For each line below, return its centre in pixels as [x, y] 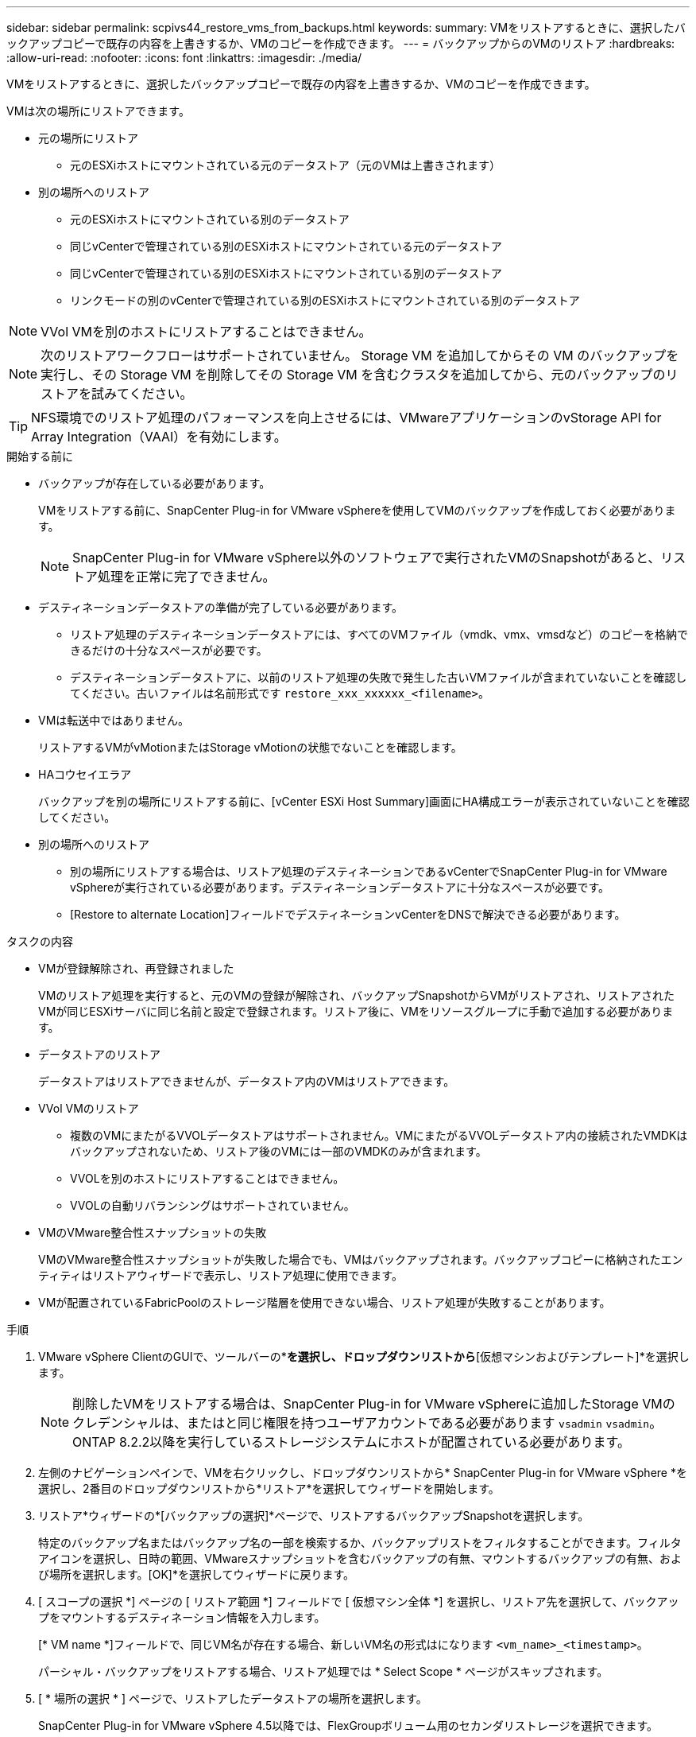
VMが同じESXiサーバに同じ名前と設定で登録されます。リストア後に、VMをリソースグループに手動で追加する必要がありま [356, 1011]
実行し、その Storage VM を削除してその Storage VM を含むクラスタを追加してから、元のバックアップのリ [360, 375]
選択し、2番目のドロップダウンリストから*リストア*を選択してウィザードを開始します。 [269, 1488]
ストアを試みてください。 [117, 394]
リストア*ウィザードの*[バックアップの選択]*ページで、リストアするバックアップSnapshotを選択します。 [314, 1516]
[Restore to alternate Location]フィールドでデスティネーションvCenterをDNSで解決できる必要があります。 [348, 914]
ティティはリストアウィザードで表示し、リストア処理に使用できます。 [220, 1275]
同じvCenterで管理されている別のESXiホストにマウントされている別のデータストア [286, 273]
